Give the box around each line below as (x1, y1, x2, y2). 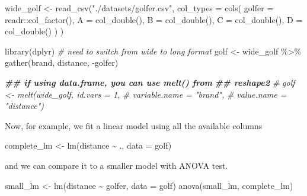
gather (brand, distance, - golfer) (5, 56, 119, 69)
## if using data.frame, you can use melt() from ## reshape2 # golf (5, 76, 295, 88)
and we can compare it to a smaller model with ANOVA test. (5, 159, 228, 171)
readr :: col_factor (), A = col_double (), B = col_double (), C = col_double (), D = (5, 13, 303, 25)
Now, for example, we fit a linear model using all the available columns (5, 119, 263, 131)
